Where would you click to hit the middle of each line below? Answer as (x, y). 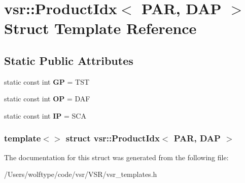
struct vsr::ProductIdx (113, 138)
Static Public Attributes (69, 60)
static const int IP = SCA (45, 115)
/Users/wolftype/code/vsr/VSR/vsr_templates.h (81, 174)
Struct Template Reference (100, 28)
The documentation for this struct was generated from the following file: (116, 157)
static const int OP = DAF (47, 99)
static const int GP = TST (47, 81)
